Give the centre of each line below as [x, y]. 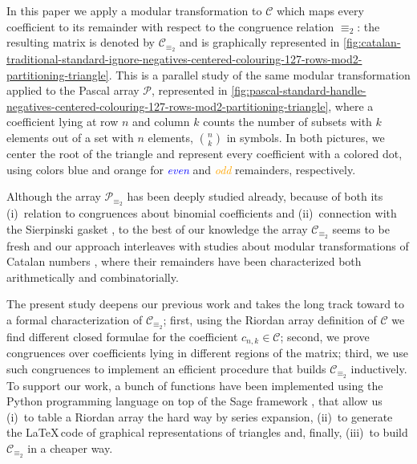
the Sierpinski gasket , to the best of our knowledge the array [157, 228]
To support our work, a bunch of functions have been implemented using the [195, 385]
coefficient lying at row [63, 122]
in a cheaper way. [70, 448]
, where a [351, 106]
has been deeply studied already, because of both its [255, 196]
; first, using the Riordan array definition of [270, 319]
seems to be [361, 228]
